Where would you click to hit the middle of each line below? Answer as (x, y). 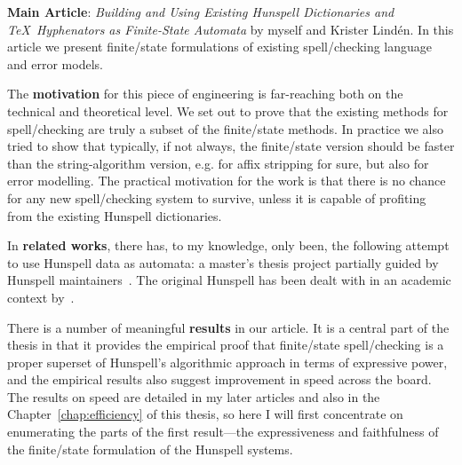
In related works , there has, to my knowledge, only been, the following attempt (228, 245)
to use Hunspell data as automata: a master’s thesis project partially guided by (223, 262)
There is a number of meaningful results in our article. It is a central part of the (228, 327)
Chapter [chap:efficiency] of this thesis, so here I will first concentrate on (205, 414)
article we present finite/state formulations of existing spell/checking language (220, 47)
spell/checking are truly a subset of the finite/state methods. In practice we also (225, 128)
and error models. (55, 63)
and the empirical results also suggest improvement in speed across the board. (219, 379)
